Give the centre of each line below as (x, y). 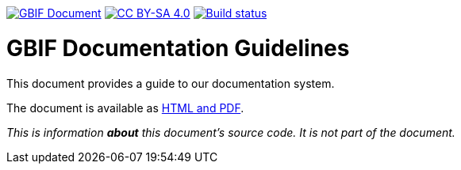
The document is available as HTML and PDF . (125, 108)
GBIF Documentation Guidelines (178, 48)
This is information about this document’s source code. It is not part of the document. (231, 132)
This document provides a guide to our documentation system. (171, 83)
